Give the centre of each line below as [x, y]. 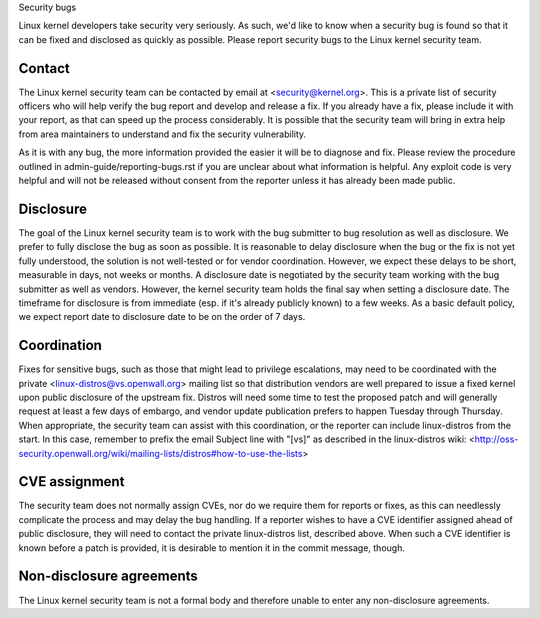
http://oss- [496, 439]
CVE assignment [71, 481]
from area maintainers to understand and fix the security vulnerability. [162, 134]
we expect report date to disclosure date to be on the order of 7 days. [162, 317]
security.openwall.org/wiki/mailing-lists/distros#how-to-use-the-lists [160, 453]
